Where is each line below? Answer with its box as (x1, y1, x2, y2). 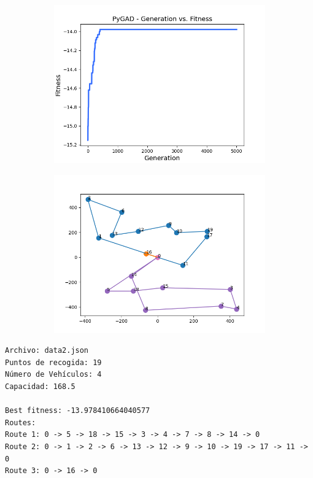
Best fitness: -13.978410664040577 (5, 406, 150, 415)
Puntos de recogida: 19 (5, 358, 102, 367)
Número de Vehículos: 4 (5, 370, 102, 379)
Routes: (5, 418, 36, 427)
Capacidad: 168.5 (5, 382, 75, 391)
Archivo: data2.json (5, 346, 89, 355)
